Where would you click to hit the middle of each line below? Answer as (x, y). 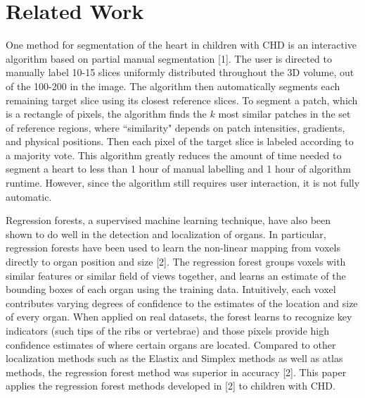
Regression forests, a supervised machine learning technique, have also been (168, 220)
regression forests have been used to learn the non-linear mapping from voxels (173, 248)
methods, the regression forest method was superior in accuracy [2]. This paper (176, 372)
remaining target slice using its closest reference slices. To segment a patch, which (182, 100)
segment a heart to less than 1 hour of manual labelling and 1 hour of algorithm (178, 169)
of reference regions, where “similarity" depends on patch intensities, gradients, (175, 127)
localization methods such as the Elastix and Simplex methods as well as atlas (174, 358)
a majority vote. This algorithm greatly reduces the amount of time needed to (174, 155)
